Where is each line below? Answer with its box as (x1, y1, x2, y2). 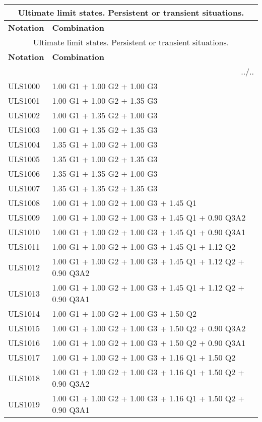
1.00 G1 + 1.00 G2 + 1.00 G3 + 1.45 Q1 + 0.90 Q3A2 (52, 212, 246, 223)
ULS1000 (8, 80, 40, 92)
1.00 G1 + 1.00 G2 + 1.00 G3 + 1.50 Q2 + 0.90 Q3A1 (52, 337, 246, 348)
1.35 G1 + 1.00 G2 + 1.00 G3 (52, 138, 158, 150)
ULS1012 (8, 261, 40, 273)
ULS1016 (8, 337, 40, 348)
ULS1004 (8, 138, 40, 150)
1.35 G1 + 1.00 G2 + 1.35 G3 (52, 153, 158, 165)
